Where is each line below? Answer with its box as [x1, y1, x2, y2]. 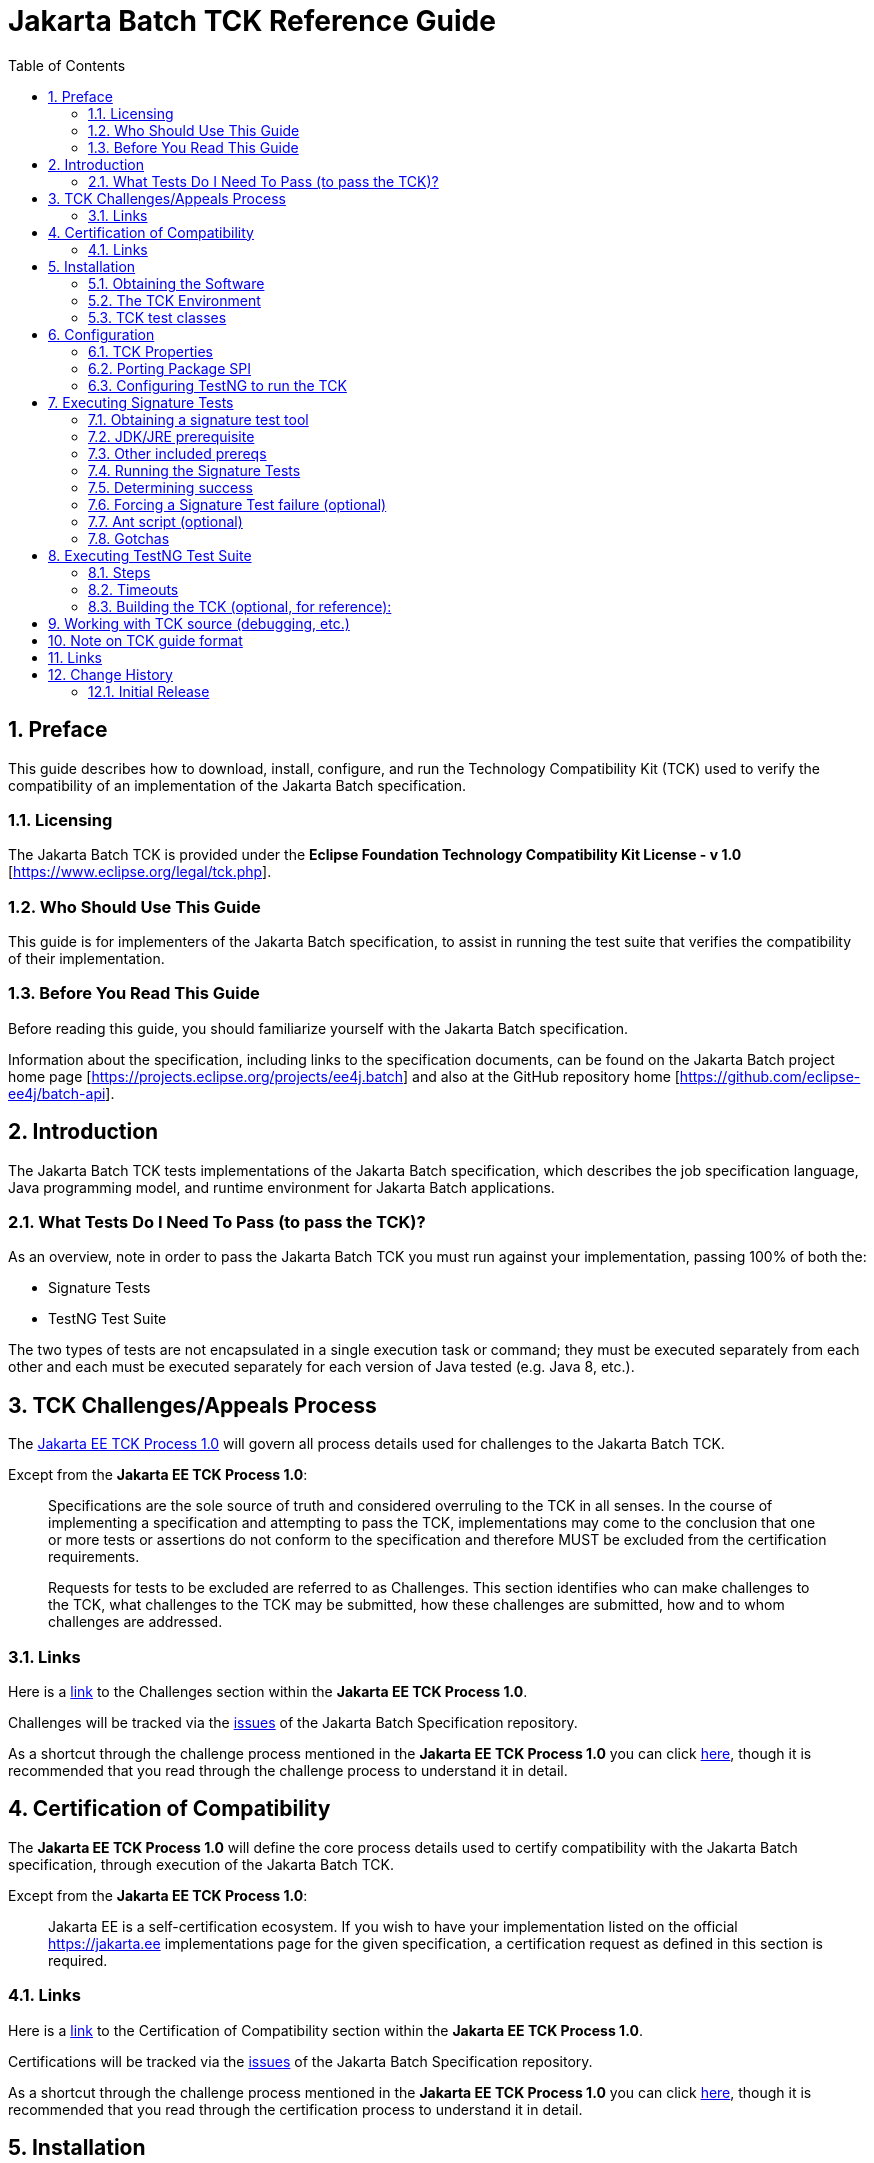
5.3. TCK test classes [88, 308, 227, 326]
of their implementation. [8, 950, 165, 968]
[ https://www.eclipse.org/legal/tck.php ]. [8, 863, 272, 881]
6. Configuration [48, 325, 155, 343]
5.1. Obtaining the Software [88, 274, 265, 292]
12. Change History [48, 665, 173, 683]
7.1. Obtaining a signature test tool [88, 410, 309, 428]
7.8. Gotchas [88, 529, 170, 547]
